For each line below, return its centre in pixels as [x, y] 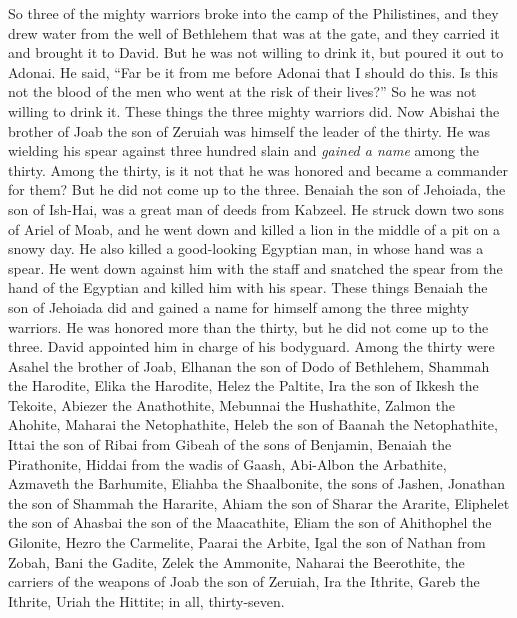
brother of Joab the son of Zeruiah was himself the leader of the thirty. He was [249, 130]
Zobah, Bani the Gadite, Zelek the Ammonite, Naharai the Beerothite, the [236, 561]
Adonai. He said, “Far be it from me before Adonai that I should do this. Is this [253, 71]
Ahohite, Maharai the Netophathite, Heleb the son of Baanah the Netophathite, [253, 424]
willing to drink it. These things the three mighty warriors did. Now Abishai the [254, 110]
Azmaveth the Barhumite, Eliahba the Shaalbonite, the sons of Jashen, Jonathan [256, 483]
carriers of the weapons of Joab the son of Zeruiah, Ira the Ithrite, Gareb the [244, 581]
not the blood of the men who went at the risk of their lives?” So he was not [242, 91]
